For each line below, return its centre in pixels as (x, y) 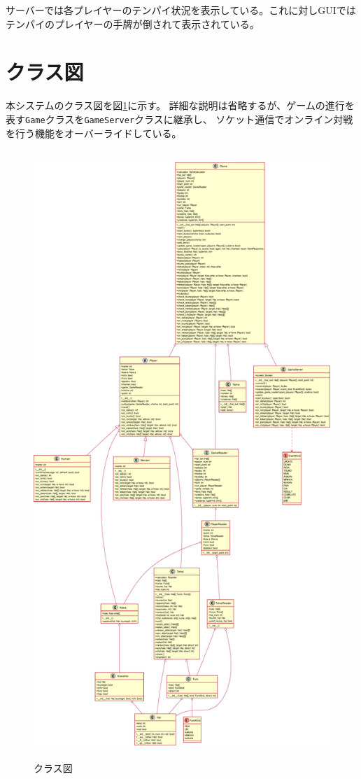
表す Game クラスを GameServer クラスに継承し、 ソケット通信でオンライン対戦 (179, 119)
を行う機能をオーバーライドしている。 (94, 133)
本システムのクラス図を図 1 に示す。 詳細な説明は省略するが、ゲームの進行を (180, 105)
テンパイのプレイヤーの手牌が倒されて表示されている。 (133, 23)
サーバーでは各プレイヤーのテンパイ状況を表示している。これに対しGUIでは (181, 10)
